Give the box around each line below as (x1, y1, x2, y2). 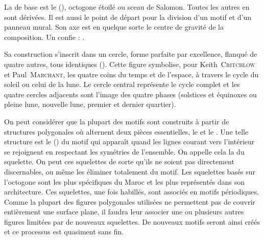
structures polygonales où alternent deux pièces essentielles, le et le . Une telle (4, 126, 249, 137)
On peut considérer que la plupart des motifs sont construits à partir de (4, 116, 229, 126)
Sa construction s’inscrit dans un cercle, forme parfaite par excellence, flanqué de (4, 49, 257, 59)
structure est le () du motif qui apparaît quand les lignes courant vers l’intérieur (4, 136, 255, 147)
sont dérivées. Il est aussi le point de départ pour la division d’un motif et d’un (4, 11, 251, 22)
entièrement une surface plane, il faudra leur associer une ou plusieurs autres (4, 206, 244, 217)
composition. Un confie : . (4, 31, 85, 42)
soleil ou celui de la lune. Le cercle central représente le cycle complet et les (4, 79, 240, 90)
